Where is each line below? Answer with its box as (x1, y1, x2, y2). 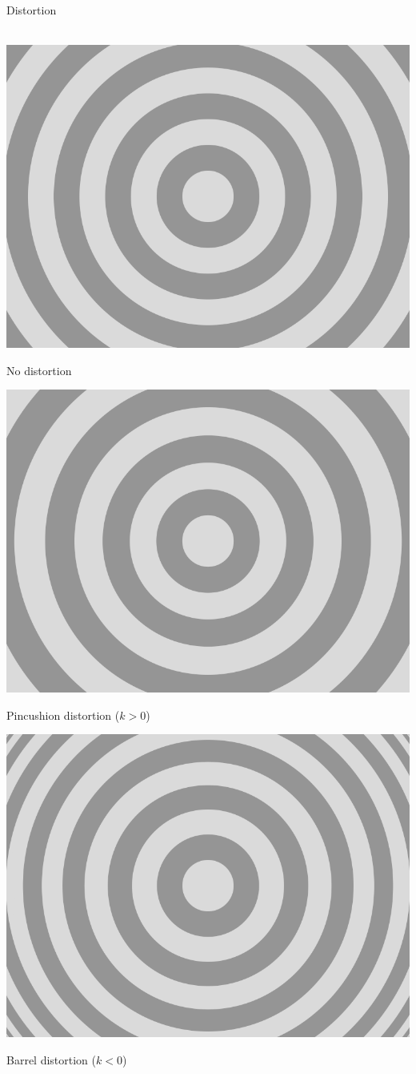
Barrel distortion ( (6, 1052, 97, 1068)
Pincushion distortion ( (6, 706, 120, 723)
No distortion (6, 361, 72, 378)
